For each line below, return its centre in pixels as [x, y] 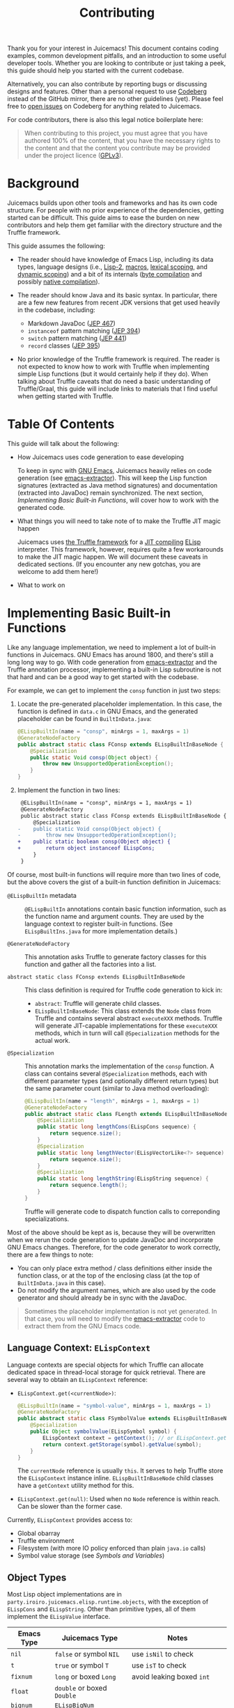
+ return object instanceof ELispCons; [86, 848]
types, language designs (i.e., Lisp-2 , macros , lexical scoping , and [112, 267]
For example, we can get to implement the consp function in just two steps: [114, 690]
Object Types [37, 1577]
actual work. [53, 1040]
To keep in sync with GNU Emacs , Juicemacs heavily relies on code [115, 471]
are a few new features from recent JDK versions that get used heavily [119, 303]
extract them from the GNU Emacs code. [83, 1326]
